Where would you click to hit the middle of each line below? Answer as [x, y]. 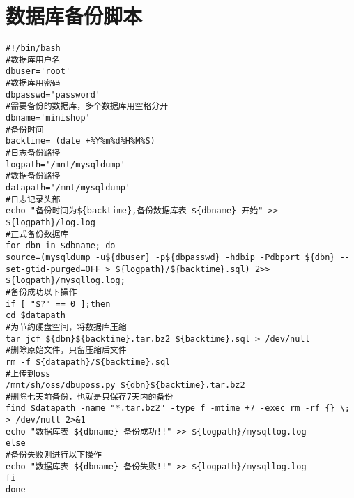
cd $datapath [36, 316]
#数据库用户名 [33, 60]
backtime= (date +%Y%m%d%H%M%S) [80, 141]
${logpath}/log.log [51, 222]
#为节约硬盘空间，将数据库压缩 [66, 327]
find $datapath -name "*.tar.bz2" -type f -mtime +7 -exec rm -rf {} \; [178, 408]
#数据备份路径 [33, 176]
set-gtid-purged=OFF [53, 269]
